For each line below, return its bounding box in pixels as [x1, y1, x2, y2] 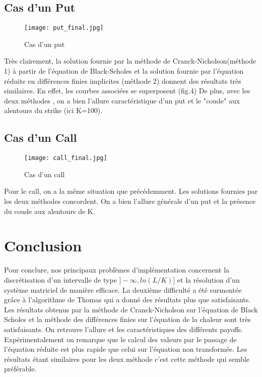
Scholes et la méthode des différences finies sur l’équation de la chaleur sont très [4, 314, 251, 325]
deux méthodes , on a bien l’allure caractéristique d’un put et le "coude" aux [4, 95, 240, 105]
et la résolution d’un [177, 274, 240, 285]
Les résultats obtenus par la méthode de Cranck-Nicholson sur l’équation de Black [4, 304, 258, 314]
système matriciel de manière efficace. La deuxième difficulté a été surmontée [4, 284, 242, 295]
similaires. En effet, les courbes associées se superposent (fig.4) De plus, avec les [4, 85, 250, 96]
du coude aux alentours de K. [4, 205, 95, 216]
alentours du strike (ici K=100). [4, 105, 103, 116]
